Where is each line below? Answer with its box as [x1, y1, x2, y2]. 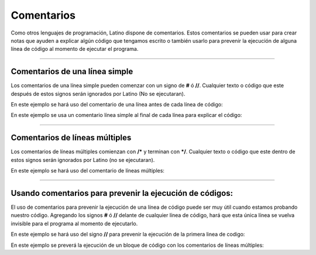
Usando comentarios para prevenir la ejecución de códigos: [11, 188, 233, 198]
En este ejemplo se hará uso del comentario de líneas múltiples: [11, 167, 165, 174]
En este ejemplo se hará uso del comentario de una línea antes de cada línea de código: [11, 101, 223, 108]
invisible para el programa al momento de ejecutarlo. [11, 220, 138, 227]
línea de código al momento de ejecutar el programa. [11, 46, 139, 53]
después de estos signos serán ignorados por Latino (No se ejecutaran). [11, 90, 186, 97]
